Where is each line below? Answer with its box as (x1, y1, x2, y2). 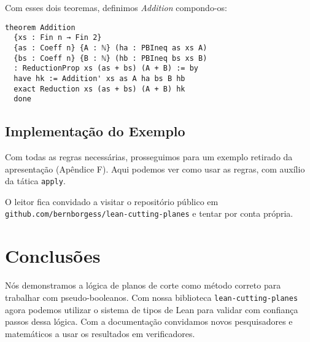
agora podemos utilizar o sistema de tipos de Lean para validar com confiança (5, 303, 298, 316)
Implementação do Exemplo (5, 122, 185, 141)
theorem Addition (5, 23, 76, 32)
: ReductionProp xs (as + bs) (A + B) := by (14, 64, 198, 73)
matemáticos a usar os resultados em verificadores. (5, 327, 195, 340)
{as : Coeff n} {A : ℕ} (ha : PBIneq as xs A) (14, 43, 207, 52)
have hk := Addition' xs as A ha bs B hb (14, 74, 185, 83)
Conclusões (5, 243, 101, 268)
